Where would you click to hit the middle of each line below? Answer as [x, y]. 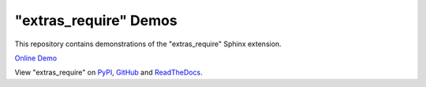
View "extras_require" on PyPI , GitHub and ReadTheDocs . [108, 72]
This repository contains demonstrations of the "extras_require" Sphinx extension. [148, 44]
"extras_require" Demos [96, 20]
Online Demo [36, 58]
